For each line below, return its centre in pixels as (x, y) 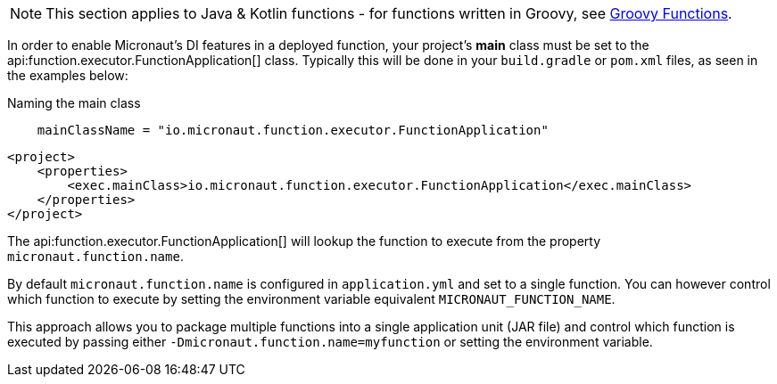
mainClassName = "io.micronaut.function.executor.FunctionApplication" (293, 130)
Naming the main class (74, 103)
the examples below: (68, 75)
